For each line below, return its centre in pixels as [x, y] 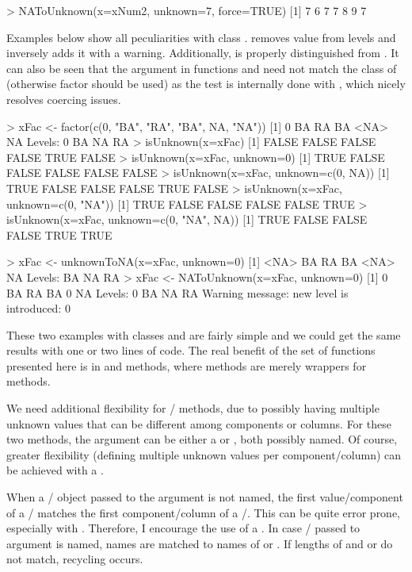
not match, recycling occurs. [75, 559]
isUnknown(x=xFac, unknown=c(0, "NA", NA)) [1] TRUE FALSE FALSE [187, 219]
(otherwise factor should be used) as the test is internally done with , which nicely [206, 84]
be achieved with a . [55, 470]
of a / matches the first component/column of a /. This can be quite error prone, [204, 512]
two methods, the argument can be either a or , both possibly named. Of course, [202, 439]
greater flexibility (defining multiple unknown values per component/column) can [204, 454]
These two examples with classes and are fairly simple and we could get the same [204, 334]
